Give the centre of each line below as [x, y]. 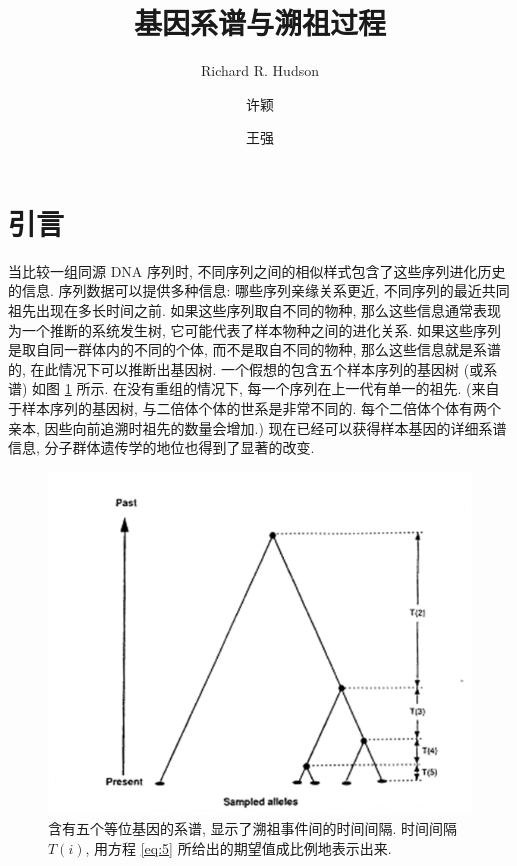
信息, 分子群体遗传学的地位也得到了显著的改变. [161, 447]
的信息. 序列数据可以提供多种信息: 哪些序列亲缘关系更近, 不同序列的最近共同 [259, 290]
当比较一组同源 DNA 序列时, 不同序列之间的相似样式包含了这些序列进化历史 [257, 270]
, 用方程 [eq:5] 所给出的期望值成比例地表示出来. [238, 847]
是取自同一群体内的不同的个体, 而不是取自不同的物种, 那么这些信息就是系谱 [255, 349]
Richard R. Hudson [260, 70]
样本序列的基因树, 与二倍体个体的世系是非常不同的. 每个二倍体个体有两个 [261, 408]
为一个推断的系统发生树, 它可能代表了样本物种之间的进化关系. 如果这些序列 [255, 329]
